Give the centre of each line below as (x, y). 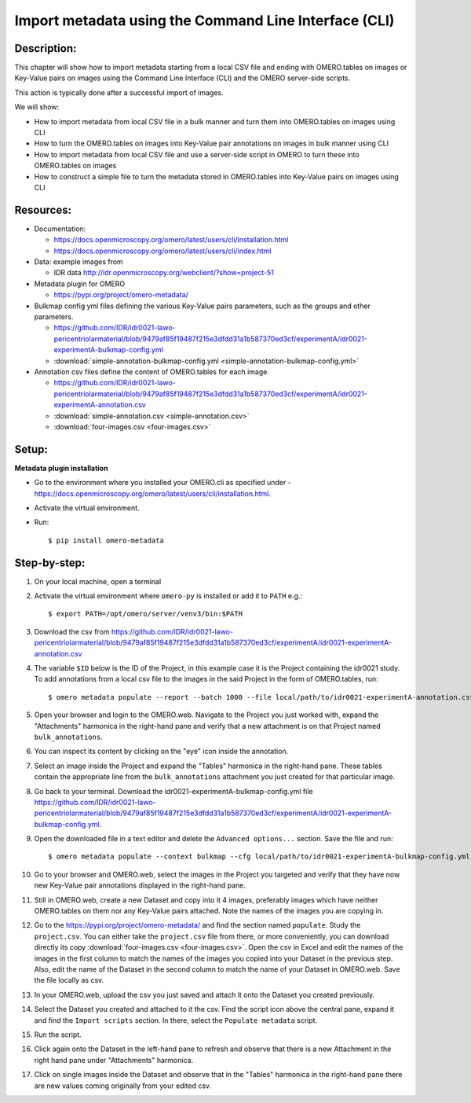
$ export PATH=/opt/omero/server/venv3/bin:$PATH (146, 614)
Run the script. (58, 1035)
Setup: (31, 449)
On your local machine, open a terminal (98, 581)
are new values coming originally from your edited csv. (123, 1086)
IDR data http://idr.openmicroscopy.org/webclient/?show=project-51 (164, 273)
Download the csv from (72, 631)
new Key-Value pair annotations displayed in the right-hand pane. (140, 885)
